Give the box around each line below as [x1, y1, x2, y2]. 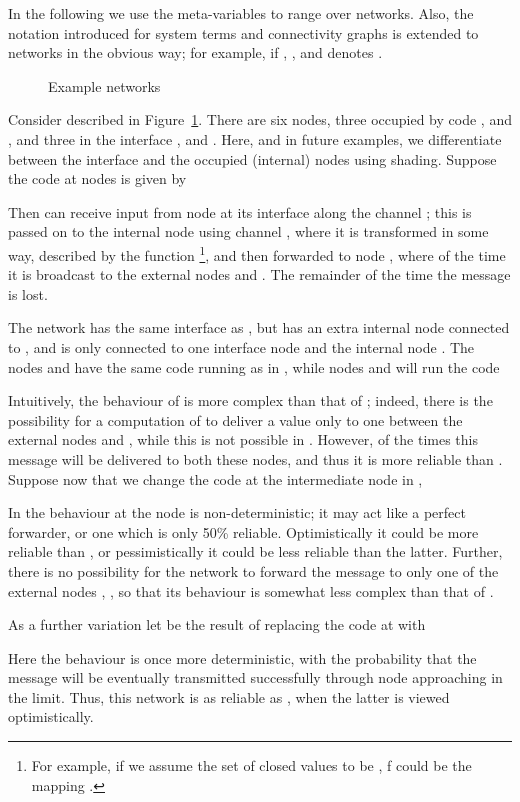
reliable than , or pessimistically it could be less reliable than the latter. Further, [8, 541, 503, 562]
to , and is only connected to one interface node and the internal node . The [8, 336, 475, 357]
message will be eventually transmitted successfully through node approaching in [8, 667, 503, 688]
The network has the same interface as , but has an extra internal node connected [8, 317, 510, 338]
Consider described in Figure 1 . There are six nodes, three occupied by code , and [8, 109, 512, 130]
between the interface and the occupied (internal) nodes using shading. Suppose [8, 148, 497, 169]
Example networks [48, 75, 161, 96]
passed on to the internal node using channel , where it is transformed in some [8, 221, 489, 242]
